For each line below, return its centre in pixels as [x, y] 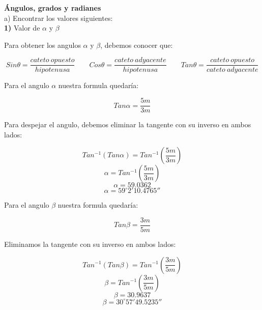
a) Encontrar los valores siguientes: [59, 18]
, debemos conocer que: [137, 45]
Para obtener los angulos [42, 45]
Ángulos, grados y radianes [53, 8]
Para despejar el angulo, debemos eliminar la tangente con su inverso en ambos [128, 124]
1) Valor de [22, 28]
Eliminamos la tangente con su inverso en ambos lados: [90, 244]
